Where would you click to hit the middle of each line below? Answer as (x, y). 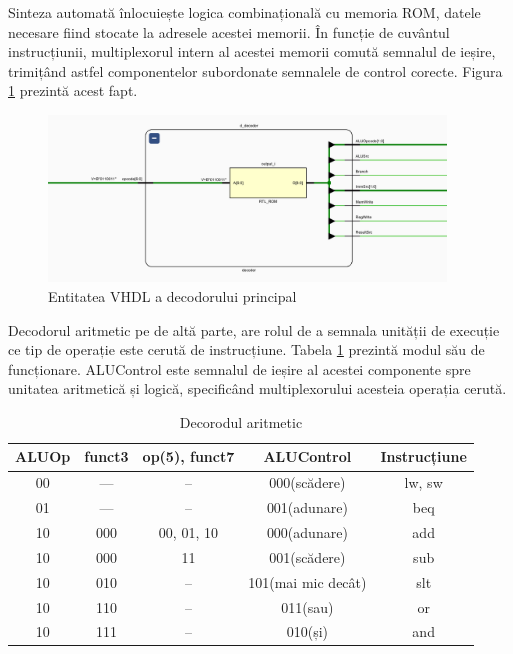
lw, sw (423, 482)
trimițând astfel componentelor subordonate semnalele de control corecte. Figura (255, 70)
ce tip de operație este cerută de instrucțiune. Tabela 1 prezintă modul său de (246, 349)
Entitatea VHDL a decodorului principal (172, 295)
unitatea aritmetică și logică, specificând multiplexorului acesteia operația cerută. (257, 388)
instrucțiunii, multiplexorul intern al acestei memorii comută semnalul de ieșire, (252, 51)
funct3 (106, 456)
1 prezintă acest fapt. (73, 90)
